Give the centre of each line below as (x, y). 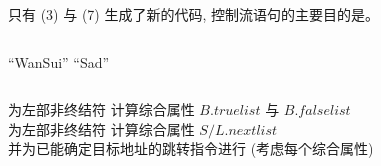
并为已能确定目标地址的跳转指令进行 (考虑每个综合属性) (191, 148)
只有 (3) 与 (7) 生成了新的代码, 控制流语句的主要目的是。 (193, 14)
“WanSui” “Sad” (59, 61)
